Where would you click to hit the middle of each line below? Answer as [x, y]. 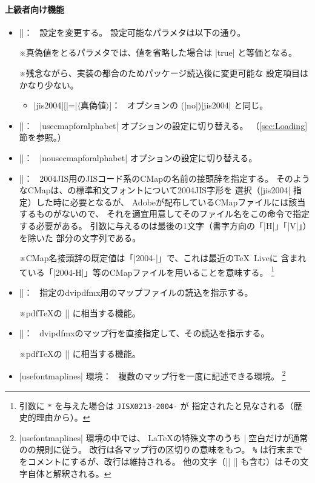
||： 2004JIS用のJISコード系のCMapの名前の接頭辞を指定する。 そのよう [164, 178]
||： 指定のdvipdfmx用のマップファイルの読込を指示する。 [136, 292]
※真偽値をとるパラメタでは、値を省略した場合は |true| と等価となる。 [158, 52]
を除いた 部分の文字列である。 [80, 237]
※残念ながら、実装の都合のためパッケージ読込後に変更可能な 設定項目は [164, 72]
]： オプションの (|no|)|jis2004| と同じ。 [189, 105]
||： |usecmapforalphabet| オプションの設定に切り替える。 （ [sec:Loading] [163, 125]
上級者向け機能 [35, 9]
